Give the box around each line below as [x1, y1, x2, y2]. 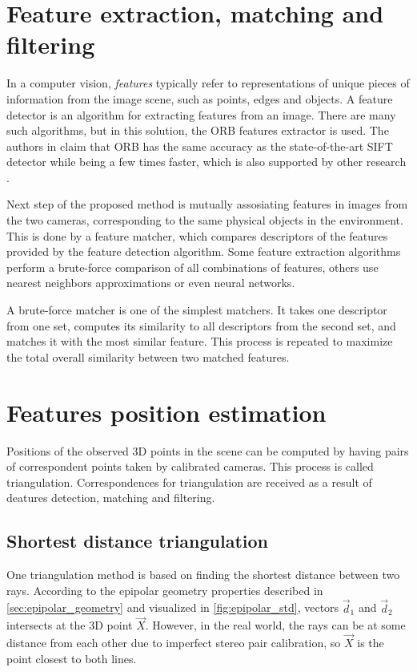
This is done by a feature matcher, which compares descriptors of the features [6, 227, 388, 244]
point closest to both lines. [6, 650, 137, 666]
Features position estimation [6, 395, 327, 428]
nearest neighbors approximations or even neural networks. [6, 274, 295, 291]
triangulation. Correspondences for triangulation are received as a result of [6, 473, 372, 490]
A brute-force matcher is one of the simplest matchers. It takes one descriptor [6, 302, 387, 318]
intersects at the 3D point [6, 617, 133, 634]
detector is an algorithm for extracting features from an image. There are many [6, 106, 396, 123]
